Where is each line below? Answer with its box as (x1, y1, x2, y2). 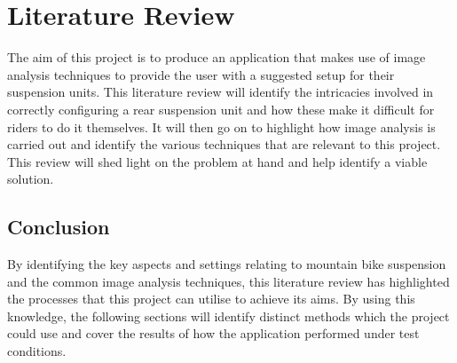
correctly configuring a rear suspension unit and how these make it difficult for (7, 99, 435, 118)
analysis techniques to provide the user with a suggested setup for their (7, 65, 395, 83)
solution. (7, 170, 54, 188)
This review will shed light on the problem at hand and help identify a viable (7, 152, 428, 170)
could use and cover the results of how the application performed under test (7, 324, 420, 343)
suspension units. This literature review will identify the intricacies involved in (7, 83, 434, 101)
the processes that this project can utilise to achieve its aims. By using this (7, 289, 415, 308)
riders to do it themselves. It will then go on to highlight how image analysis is (7, 117, 436, 136)
